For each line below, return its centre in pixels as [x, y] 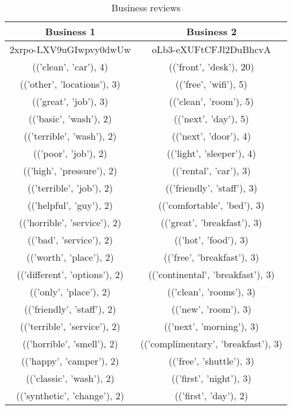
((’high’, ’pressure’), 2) [70, 170]
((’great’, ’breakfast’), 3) [211, 222]
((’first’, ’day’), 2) [212, 395]
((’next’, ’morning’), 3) [212, 326]
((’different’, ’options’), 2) [70, 274]
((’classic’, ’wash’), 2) [70, 378]
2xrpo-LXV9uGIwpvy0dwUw [70, 49]
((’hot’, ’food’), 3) [211, 240]
